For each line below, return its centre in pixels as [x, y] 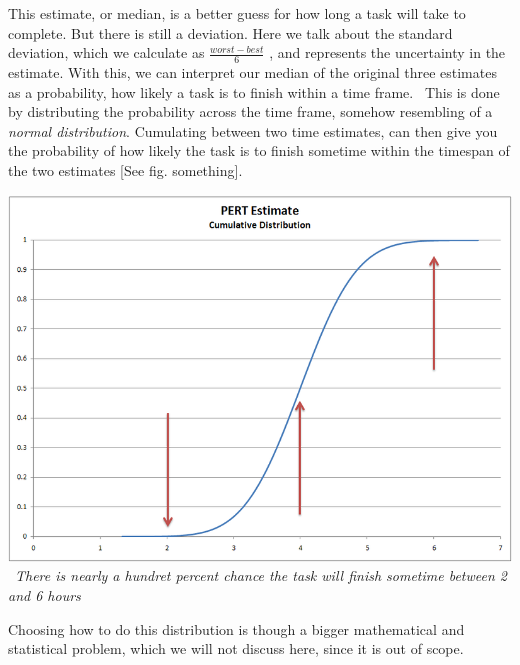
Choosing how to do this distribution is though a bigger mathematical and [236, 628]
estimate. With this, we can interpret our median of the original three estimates [252, 72]
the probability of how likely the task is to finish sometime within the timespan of [259, 150]
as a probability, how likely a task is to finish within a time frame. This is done [254, 91]
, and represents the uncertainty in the [387, 52]
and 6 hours [44, 595]
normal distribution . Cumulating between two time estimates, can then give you [253, 130]
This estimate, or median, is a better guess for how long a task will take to [237, 13]
